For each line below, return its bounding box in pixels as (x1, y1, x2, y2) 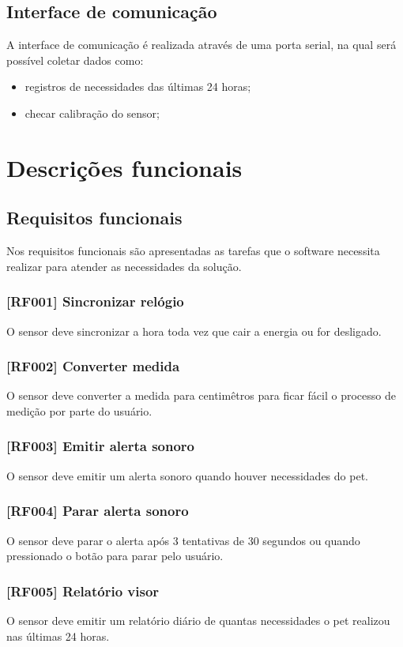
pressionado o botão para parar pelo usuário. (6, 547, 224, 564)
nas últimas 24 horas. (6, 627, 110, 644)
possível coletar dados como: (6, 51, 144, 68)
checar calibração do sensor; (24, 104, 160, 121)
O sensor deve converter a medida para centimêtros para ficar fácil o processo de (6, 387, 396, 404)
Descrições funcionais (6, 151, 243, 183)
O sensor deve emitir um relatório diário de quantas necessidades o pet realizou (6, 612, 390, 628)
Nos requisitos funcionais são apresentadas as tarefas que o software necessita (6, 243, 380, 259)
